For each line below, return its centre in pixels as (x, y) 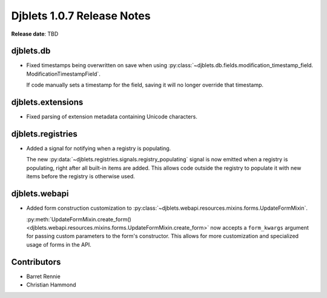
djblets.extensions (47, 102)
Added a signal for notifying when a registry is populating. (99, 149)
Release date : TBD (35, 34)
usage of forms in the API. (59, 244)
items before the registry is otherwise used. (81, 177)
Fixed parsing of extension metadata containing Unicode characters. (112, 117)
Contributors (36, 262)
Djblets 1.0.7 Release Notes (81, 16)
